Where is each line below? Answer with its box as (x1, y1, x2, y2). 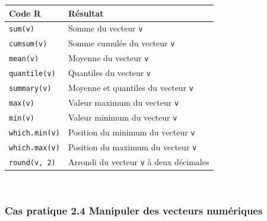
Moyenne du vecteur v (68, 52, 149, 64)
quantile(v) (9, 70, 56, 78)
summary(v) (9, 84, 52, 93)
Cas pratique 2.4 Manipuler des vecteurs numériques (5, 203, 263, 218)
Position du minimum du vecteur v (68, 125, 195, 138)
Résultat (68, 7, 104, 19)
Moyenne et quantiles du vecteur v (68, 81, 193, 93)
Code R (9, 7, 41, 19)
